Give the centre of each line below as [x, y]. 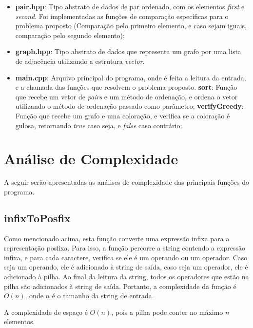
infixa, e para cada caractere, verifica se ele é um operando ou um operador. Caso [126, 257]
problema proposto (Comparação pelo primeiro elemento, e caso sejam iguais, [131, 26]
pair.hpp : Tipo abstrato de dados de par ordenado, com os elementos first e [130, 6]
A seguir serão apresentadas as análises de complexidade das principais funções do [126, 182]
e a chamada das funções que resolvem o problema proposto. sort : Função [126, 87]
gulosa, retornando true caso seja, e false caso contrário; [99, 125]
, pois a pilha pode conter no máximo [167, 312]
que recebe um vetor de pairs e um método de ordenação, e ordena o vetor [126, 96]
